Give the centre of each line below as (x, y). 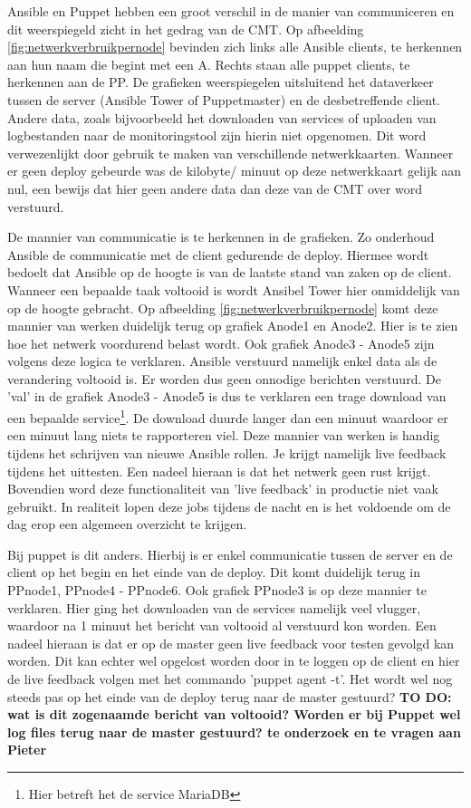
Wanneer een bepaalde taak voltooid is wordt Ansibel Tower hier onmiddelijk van (234, 289)
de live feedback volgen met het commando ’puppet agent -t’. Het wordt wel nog (230, 679)
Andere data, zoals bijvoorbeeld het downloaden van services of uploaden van (222, 117)
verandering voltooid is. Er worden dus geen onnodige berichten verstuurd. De (224, 378)
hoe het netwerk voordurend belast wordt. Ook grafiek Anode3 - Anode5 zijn (221, 343)
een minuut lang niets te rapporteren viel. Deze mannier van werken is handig (224, 435)
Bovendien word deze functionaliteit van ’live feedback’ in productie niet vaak (223, 489)
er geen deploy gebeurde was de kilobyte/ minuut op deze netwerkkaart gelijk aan (235, 171)
